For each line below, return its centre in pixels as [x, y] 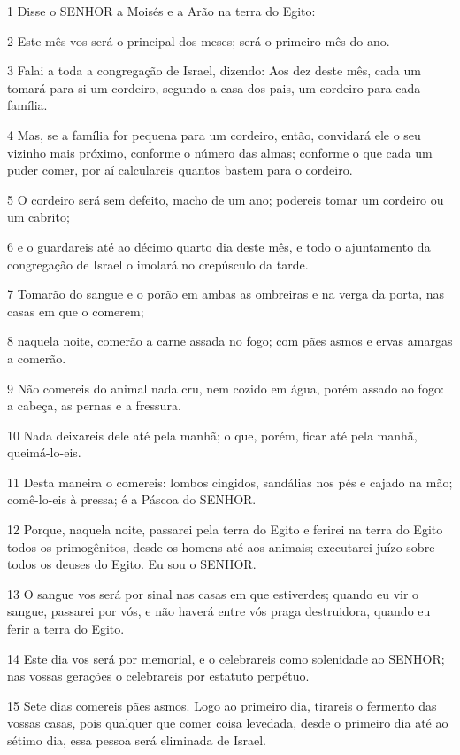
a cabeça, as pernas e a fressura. [94, 405]
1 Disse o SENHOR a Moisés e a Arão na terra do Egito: [161, 11]
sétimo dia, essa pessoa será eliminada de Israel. [137, 740]
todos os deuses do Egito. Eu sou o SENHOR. [132, 564]
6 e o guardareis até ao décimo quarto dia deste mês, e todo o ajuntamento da [219, 246]
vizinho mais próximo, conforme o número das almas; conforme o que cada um [220, 152]
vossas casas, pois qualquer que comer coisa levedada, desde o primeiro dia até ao [228, 723]
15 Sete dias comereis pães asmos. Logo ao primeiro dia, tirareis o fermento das [222, 705]
